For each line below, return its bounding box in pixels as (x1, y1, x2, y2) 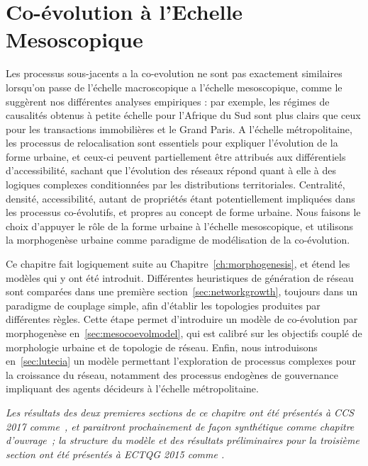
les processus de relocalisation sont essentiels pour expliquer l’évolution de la (6, 135, 338, 150)
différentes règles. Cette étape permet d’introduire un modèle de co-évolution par (6, 312, 358, 326)
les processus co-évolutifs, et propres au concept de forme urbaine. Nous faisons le (6, 205, 361, 220)
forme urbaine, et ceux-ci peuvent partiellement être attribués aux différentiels (6, 149, 346, 164)
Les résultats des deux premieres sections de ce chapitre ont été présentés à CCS (6, 404, 355, 419)
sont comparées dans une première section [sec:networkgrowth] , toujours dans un (6, 284, 358, 299)
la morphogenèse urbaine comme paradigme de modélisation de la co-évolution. (6, 232, 350, 247)
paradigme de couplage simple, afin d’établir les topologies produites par (6, 297, 320, 312)
